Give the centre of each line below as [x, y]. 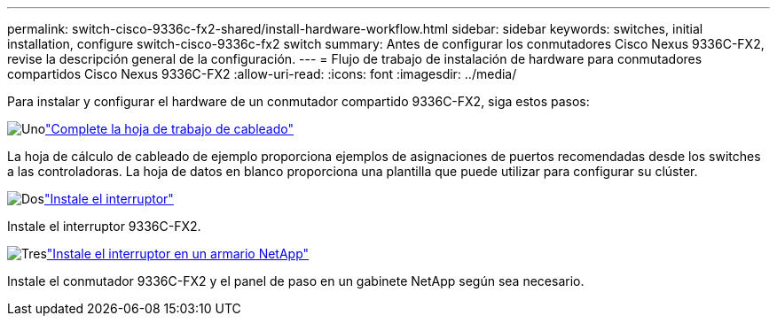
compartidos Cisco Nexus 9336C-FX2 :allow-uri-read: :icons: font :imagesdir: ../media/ [262, 74]
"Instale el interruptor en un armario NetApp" [178, 254]
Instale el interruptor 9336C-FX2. [104, 226]
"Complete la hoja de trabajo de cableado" [169, 129]
